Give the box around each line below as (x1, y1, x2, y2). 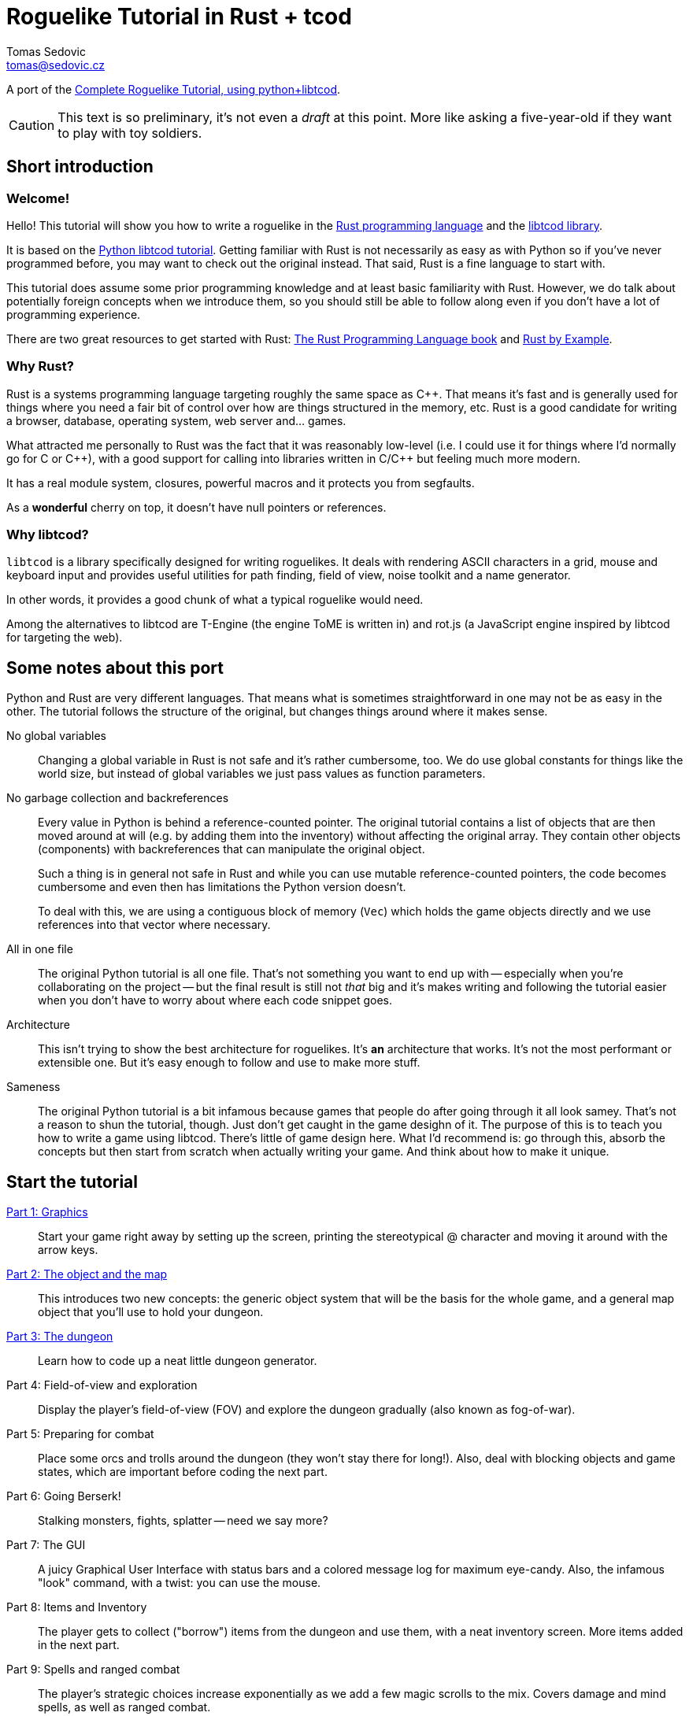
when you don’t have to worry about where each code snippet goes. (38, 993, 392, 1008)
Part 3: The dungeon (6, 1330, 113, 1344)
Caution (9, 116, 55, 133)
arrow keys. (38, 1243, 98, 1257)
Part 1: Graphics (6, 1205, 88, 1219)
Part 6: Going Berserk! (6, 1489, 121, 1503)
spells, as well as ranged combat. (38, 1700, 211, 1714)
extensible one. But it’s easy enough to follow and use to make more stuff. (38, 1056, 420, 1070)
